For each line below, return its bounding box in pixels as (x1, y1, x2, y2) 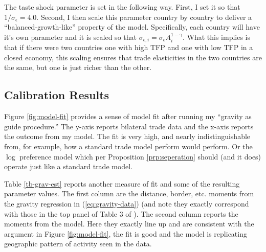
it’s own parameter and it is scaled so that (4, 31, 137, 42)
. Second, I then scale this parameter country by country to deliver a (36, 11, 252, 22)
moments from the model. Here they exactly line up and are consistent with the (4, 218, 254, 229)
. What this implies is (182, 31, 250, 42)
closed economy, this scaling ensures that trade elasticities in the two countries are (4, 52, 262, 62)
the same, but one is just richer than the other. (4, 62, 152, 73)
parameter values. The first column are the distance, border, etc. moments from (4, 188, 254, 199)
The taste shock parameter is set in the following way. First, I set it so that (4, 2, 240, 12)
